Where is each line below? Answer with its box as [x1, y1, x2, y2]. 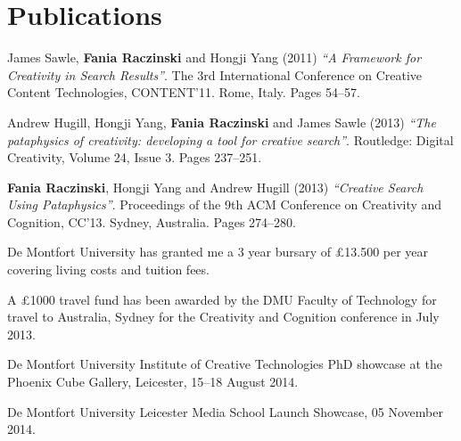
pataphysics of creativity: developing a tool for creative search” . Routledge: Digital [7, 130, 454, 149]
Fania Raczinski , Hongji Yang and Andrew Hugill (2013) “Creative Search [7, 177, 424, 196]
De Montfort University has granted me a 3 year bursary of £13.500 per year [7, 242, 429, 261]
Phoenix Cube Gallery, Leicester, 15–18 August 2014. [7, 372, 299, 391]
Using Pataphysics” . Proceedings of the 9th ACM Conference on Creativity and [7, 195, 442, 214]
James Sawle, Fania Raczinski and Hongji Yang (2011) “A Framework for [7, 48, 422, 67]
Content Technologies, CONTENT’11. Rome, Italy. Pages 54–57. [7, 83, 360, 102]
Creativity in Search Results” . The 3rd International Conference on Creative [7, 65, 423, 84]
